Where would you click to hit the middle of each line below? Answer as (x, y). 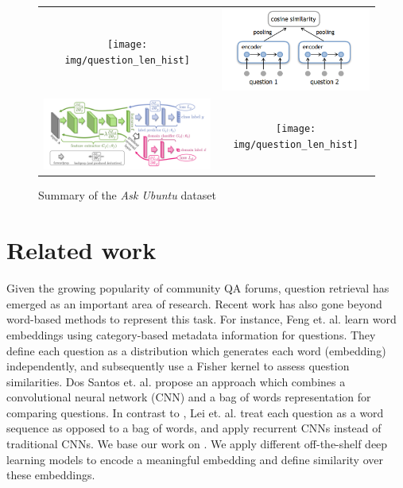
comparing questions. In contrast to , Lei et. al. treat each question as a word (195, 412)
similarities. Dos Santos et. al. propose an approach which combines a (176, 381)
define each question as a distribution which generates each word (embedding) (196, 350)
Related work (81, 250)
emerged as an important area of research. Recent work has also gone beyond (194, 303)
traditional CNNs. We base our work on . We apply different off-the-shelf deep (197, 444)
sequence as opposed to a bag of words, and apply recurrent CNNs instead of (194, 428)
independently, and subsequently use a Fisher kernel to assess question (178, 366)
